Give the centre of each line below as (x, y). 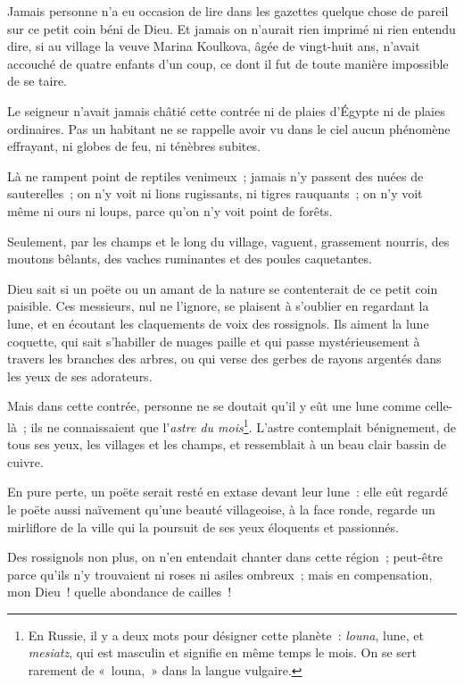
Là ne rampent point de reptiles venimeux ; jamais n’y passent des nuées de (215, 175)
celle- (439, 406)
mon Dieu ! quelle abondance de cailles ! (120, 592)
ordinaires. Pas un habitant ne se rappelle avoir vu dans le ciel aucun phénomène (229, 128)
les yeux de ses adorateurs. (80, 376)
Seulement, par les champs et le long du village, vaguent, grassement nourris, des (228, 241)
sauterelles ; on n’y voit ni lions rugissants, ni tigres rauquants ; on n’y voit (215, 193)
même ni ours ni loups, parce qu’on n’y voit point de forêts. (170, 210)
